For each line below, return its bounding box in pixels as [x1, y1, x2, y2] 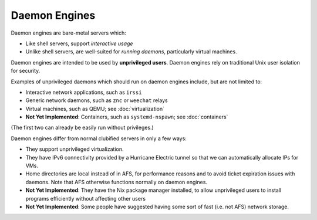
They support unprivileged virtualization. [25, 145, 124, 153]
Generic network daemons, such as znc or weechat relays [25, 97, 168, 104]
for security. [11, 67, 41, 75]
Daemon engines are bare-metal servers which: [11, 29, 126, 36]
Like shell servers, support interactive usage [25, 40, 133, 47]
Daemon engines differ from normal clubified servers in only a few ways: [11, 135, 187, 142]
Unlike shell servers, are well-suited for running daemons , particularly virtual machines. [25, 48, 237, 55]
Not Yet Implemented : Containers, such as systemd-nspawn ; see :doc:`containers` [25, 113, 228, 120]
